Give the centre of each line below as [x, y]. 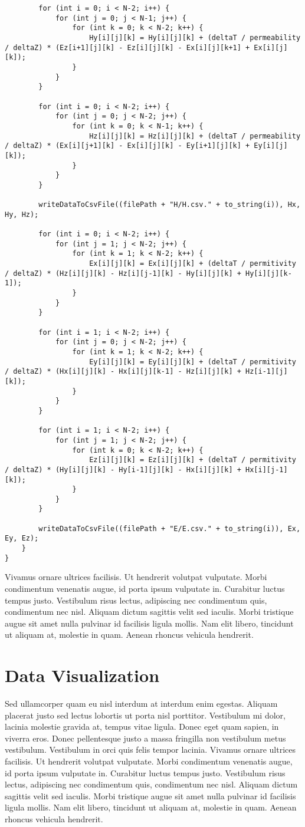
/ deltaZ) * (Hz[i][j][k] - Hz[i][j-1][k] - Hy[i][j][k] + [123, 273]
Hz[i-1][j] [267, 372]
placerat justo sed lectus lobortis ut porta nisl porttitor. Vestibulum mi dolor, [145, 715]
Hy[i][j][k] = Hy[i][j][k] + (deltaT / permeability [195, 37]
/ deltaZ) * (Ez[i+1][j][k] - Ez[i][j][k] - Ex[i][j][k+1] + [127, 47]
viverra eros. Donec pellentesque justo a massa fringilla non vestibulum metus [145, 738]
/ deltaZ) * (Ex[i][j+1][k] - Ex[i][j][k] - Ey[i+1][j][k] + [127, 146]
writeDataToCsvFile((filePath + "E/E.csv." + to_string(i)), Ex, [170, 528]
